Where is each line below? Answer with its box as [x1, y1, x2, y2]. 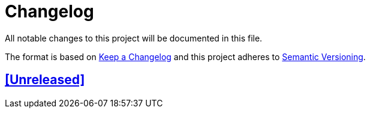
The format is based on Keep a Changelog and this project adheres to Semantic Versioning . [5, 51, 366, 62]
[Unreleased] [5, 72, 85, 88]
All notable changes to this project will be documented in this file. [5, 32, 263, 43]
